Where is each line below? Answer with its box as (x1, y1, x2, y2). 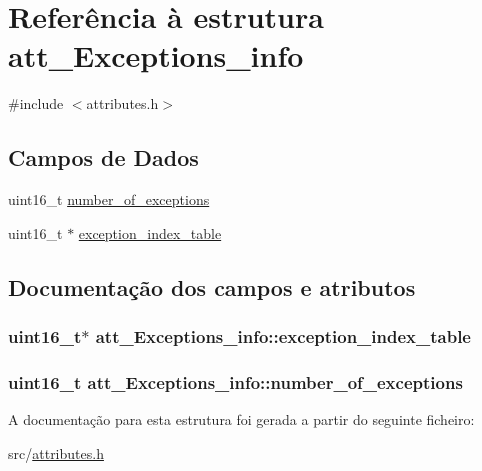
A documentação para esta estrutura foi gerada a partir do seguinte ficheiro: (8, 409, 475, 430)
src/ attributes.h (8, 442, 104, 463)
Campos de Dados (8, 142, 199, 173)
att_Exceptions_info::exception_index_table (95, 324, 471, 348)
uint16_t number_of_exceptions (8, 189, 210, 210)
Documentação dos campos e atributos (8, 271, 416, 302)
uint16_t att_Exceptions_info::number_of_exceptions (8, 369, 463, 394)
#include (8, 93, 64, 114)
